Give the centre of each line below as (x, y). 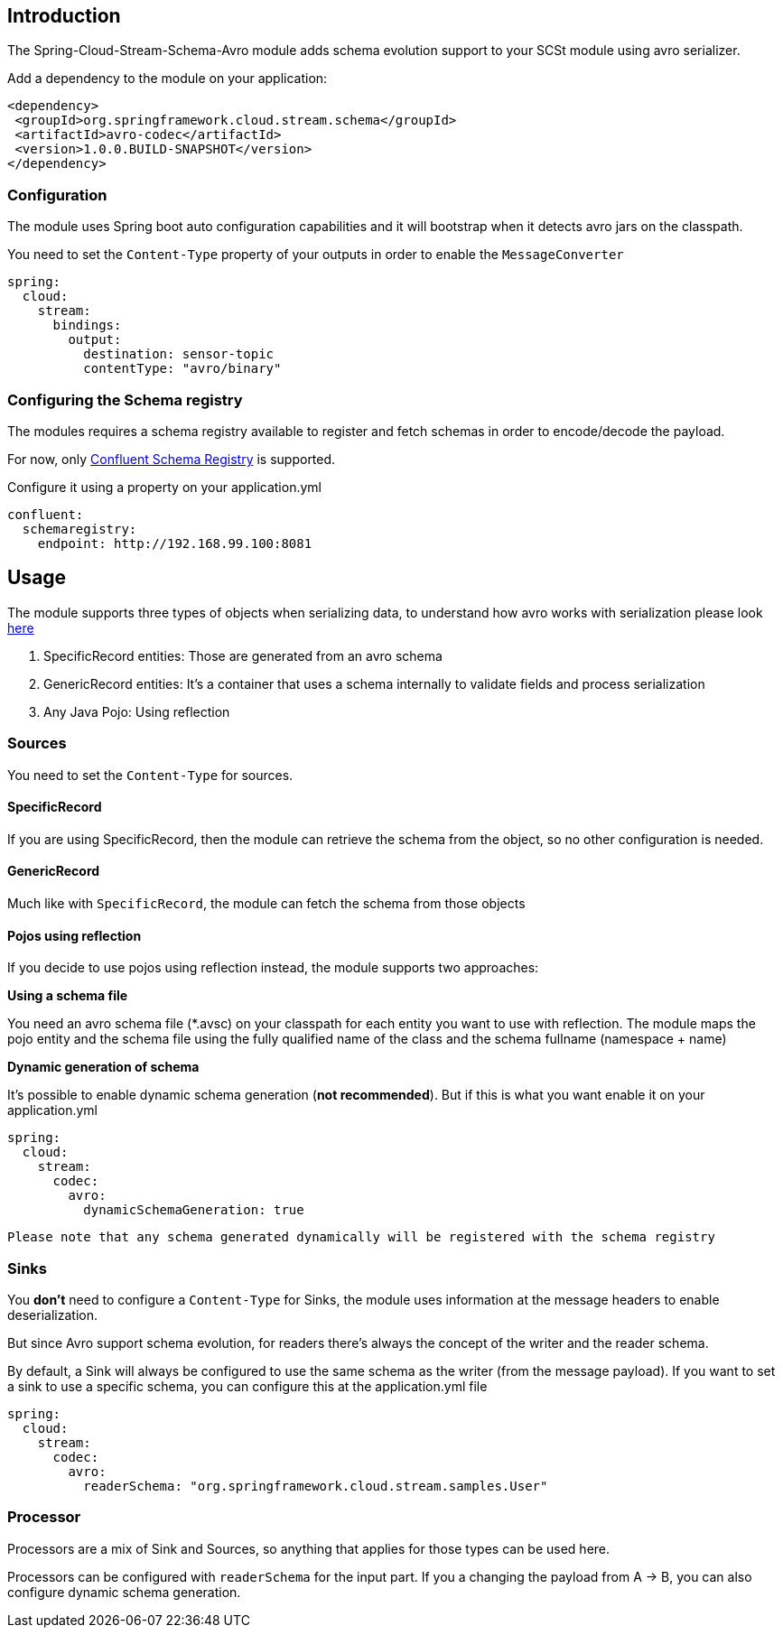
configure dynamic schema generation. (124, 1592)
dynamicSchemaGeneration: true (194, 1210)
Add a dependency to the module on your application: (168, 79)
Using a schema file (68, 996)
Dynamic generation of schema (103, 1067)
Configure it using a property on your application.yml (164, 487)
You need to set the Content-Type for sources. (150, 775)
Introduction (64, 16)
